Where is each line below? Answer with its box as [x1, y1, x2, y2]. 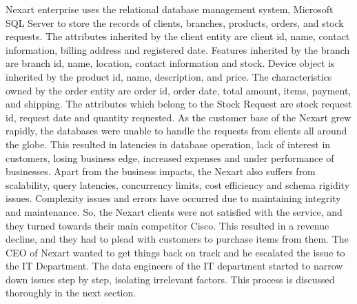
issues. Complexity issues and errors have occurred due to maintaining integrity [6, 191, 341, 205]
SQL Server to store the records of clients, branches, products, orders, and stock [6, 15, 344, 30]
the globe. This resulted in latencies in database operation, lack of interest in [6, 136, 331, 151]
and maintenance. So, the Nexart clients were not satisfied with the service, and [6, 204, 343, 219]
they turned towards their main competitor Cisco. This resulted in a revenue [6, 218, 329, 232]
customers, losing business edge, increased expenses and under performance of [6, 150, 334, 165]
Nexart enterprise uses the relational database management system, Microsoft [6, 2, 334, 16]
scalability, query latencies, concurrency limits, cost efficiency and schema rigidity [6, 177, 350, 192]
